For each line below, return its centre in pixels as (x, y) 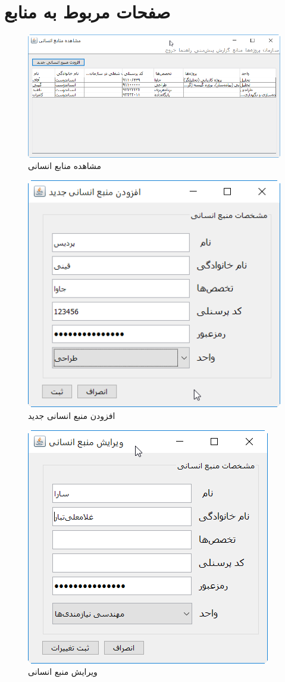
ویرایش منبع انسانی (63, 672)
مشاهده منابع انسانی (65, 166)
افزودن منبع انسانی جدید (72, 415)
